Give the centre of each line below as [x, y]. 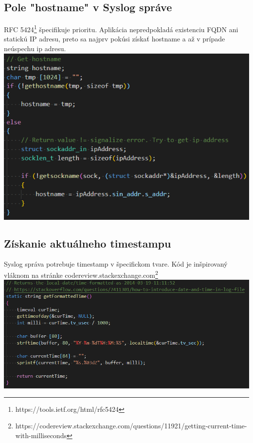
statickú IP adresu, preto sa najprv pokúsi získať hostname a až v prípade [115, 39]
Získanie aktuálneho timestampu [88, 243]
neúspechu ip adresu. [35, 48]
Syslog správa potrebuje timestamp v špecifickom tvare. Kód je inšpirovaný [116, 263]
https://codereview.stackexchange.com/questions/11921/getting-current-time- [131, 426]
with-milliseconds [41, 435]
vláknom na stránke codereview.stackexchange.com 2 [81, 274]
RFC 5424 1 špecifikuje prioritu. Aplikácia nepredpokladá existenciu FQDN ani [121, 29]
